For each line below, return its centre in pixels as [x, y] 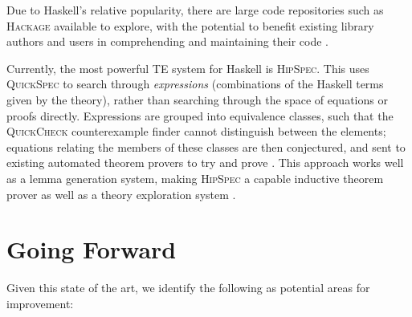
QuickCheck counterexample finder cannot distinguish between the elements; [196, 131]
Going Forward [92, 249]
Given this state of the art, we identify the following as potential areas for [188, 288]
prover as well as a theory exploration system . [121, 194]
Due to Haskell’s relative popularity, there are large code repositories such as [195, 10]
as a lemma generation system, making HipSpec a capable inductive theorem [195, 178]
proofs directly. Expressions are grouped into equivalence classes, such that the [200, 115]
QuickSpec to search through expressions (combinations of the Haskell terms [195, 84]
